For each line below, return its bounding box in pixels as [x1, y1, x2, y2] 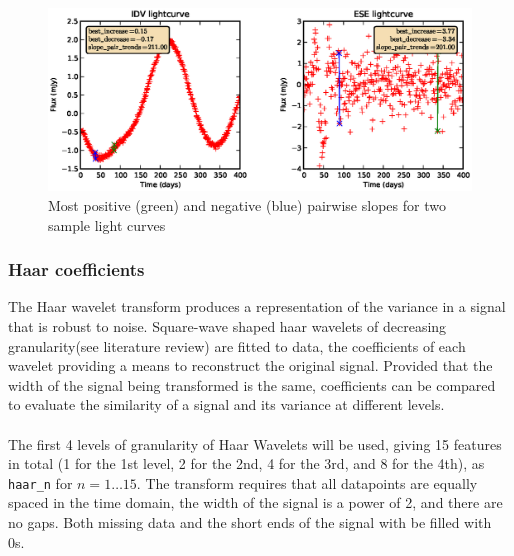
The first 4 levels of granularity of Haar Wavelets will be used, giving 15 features [8, 433, 502, 454]
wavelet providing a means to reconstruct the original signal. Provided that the [8, 355, 493, 376]
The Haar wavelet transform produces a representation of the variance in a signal [8, 296, 506, 317]
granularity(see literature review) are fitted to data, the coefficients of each [8, 335, 466, 356]
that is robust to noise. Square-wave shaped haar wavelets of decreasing [8, 316, 447, 337]
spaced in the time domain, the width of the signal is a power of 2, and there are [8, 492, 503, 513]
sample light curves [48, 214, 166, 235]
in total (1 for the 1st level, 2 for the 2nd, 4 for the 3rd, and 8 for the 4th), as [8, 453, 485, 474]
